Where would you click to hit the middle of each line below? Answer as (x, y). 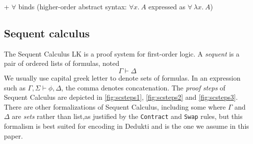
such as (15, 87)
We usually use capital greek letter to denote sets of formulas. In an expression (122, 77)
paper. (13, 135)
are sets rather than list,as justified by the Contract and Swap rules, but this (127, 116)
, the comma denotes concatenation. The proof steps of (143, 87)
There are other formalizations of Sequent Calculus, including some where (115, 106)
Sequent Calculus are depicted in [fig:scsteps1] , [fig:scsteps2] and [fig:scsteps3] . (121, 97)
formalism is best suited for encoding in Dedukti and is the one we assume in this (126, 126)
